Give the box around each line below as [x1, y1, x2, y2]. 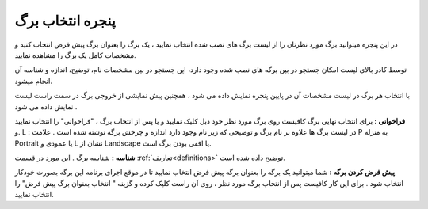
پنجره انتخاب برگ [14, 12, 116, 29]
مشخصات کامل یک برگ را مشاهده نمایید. [14, 50, 136, 59]
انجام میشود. [14, 76, 53, 85]
